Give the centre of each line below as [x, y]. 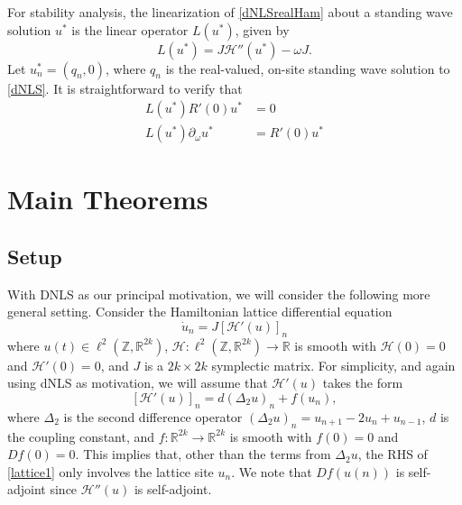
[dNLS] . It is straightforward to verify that [125, 88]
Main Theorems [108, 199]
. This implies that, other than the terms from [203, 454]
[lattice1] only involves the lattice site [111, 471]
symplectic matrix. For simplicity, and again [333, 365]
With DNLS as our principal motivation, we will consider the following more [219, 294]
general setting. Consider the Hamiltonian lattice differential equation [200, 312]
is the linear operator [130, 29]
